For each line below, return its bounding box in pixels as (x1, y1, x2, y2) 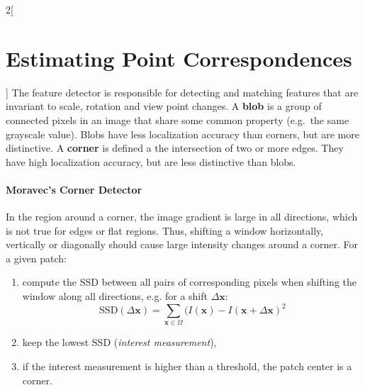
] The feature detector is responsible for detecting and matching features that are (6, 84, 359, 99)
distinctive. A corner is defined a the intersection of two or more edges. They (6, 140, 344, 155)
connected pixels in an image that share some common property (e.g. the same (6, 112, 349, 127)
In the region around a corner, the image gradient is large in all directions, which (6, 209, 358, 224)
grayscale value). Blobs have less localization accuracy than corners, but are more (6, 126, 359, 141)
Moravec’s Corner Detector (6, 182, 142, 196)
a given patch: (6, 250, 67, 265)
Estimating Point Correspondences (6, 43, 352, 72)
